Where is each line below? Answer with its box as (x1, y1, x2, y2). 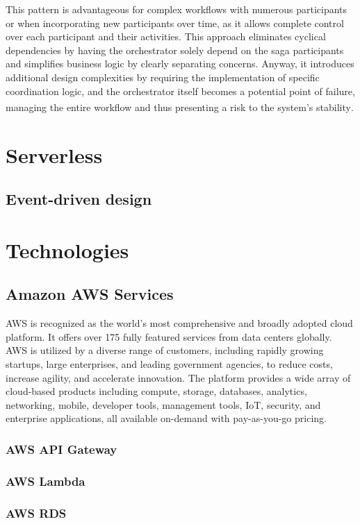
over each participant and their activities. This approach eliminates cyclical (6, 29, 326, 44)
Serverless (6, 140, 103, 169)
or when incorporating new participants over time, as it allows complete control (6, 15, 344, 30)
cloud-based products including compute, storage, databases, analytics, (6, 384, 307, 398)
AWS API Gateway (6, 440, 117, 457)
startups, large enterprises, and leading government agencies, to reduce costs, (6, 356, 333, 371)
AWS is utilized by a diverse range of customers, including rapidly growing (6, 343, 324, 357)
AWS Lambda (6, 472, 85, 489)
